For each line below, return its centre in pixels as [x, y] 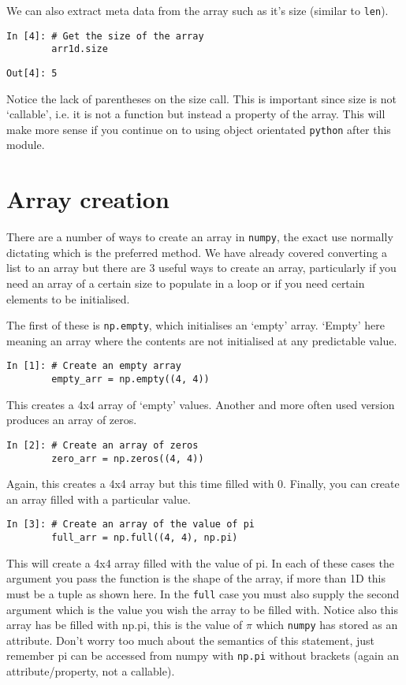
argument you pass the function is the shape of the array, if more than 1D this [196, 578]
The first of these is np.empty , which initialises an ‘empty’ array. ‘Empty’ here [196, 325]
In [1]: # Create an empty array [94, 366]
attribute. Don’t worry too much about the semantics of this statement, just [190, 640]
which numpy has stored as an [327, 625]
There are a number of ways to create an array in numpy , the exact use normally [200, 237]
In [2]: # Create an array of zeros [102, 445]
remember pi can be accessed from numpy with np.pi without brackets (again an [203, 655]
